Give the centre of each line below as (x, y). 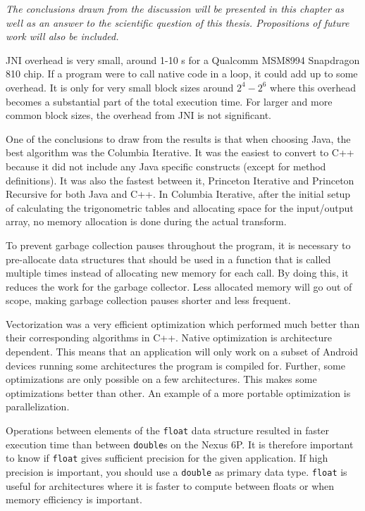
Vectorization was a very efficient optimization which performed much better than (183, 323)
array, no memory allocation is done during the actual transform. (146, 221)
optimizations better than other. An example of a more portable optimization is (178, 392)
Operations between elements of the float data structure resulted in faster (168, 430)
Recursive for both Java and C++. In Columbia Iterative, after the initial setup (178, 194)
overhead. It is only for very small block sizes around (120, 87)
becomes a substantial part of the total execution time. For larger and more (169, 101)
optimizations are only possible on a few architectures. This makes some (161, 379)
